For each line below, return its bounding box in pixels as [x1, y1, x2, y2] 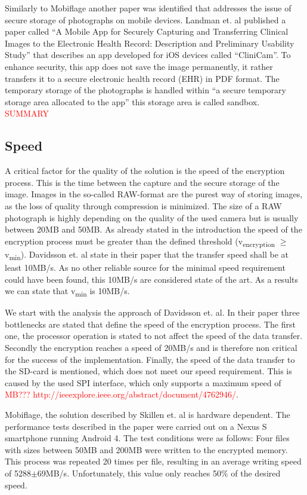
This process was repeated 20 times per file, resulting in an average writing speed [5, 455, 302, 467]
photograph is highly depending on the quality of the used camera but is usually [5, 211, 299, 224]
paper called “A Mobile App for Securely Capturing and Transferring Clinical [5, 25, 289, 38]
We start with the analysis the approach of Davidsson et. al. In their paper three [5, 306, 300, 319]
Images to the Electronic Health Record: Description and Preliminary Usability [5, 36, 294, 49]
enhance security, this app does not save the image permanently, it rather [5, 60, 273, 72]
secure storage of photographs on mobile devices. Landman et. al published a [5, 13, 286, 26]
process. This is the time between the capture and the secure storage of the [5, 176, 280, 188]
